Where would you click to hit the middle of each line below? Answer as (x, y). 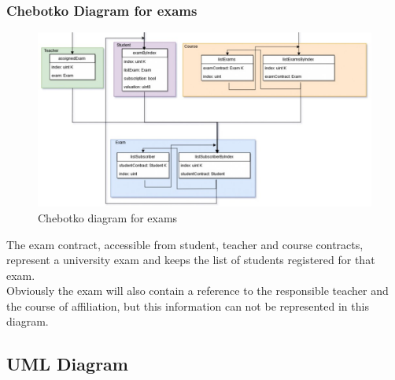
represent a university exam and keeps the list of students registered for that (191, 260)
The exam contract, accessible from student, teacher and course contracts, (185, 244)
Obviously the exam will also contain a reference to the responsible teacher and (197, 291)
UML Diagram (67, 364)
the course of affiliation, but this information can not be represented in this (188, 305)
